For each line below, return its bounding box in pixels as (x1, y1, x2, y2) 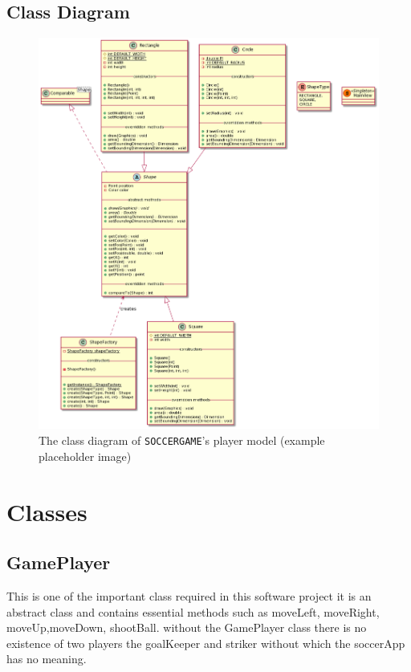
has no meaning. (6, 650, 87, 667)
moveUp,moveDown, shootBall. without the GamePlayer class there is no (6, 619, 367, 636)
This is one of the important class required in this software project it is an (6, 587, 372, 604)
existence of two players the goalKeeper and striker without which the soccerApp (6, 634, 405, 651)
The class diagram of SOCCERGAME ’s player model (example (39, 432, 325, 449)
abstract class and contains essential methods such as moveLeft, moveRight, (6, 603, 380, 620)
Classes (6, 495, 87, 527)
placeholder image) (39, 447, 132, 464)
